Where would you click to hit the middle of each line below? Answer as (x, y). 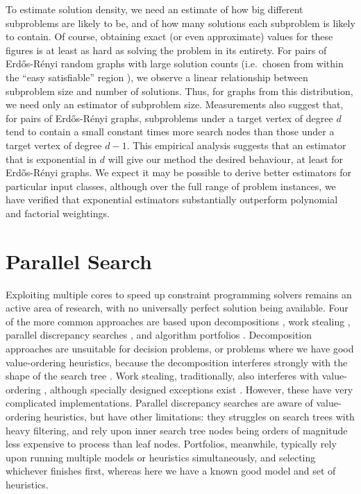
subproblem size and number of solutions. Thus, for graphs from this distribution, (179, 91)
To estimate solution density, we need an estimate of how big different (154, 9)
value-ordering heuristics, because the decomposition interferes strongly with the (177, 362)
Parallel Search (79, 261)
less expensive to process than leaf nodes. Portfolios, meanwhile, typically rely (171, 444)
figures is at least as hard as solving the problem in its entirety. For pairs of (166, 50)
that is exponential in (51, 159)
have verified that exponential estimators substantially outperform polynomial (172, 199)
